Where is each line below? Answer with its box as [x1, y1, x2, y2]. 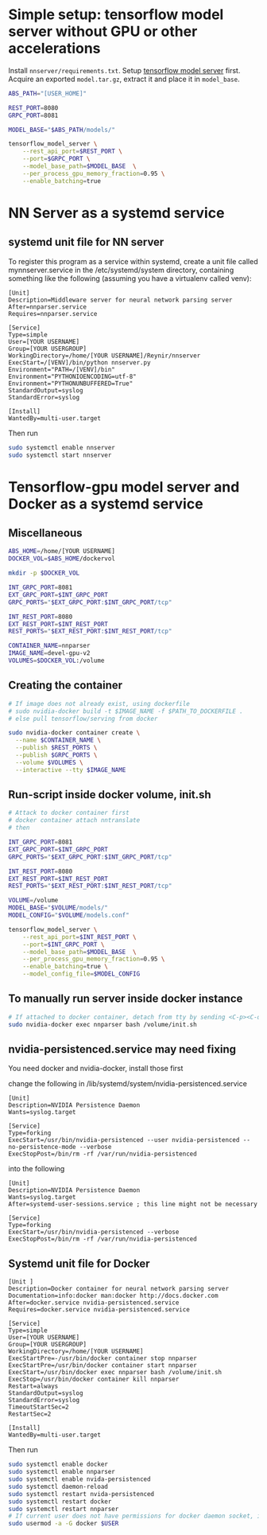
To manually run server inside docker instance [8, 992, 243, 1006]
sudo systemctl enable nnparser [8, 1468, 115, 1476]
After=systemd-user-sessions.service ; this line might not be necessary [8, 1200, 258, 1209]
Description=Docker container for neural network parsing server [8, 1285, 229, 1293]
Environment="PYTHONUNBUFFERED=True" [8, 380, 133, 388]
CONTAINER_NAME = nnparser [8, 642, 91, 650]
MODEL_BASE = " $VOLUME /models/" [8, 904, 109, 912]
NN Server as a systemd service [8, 204, 225, 222]
